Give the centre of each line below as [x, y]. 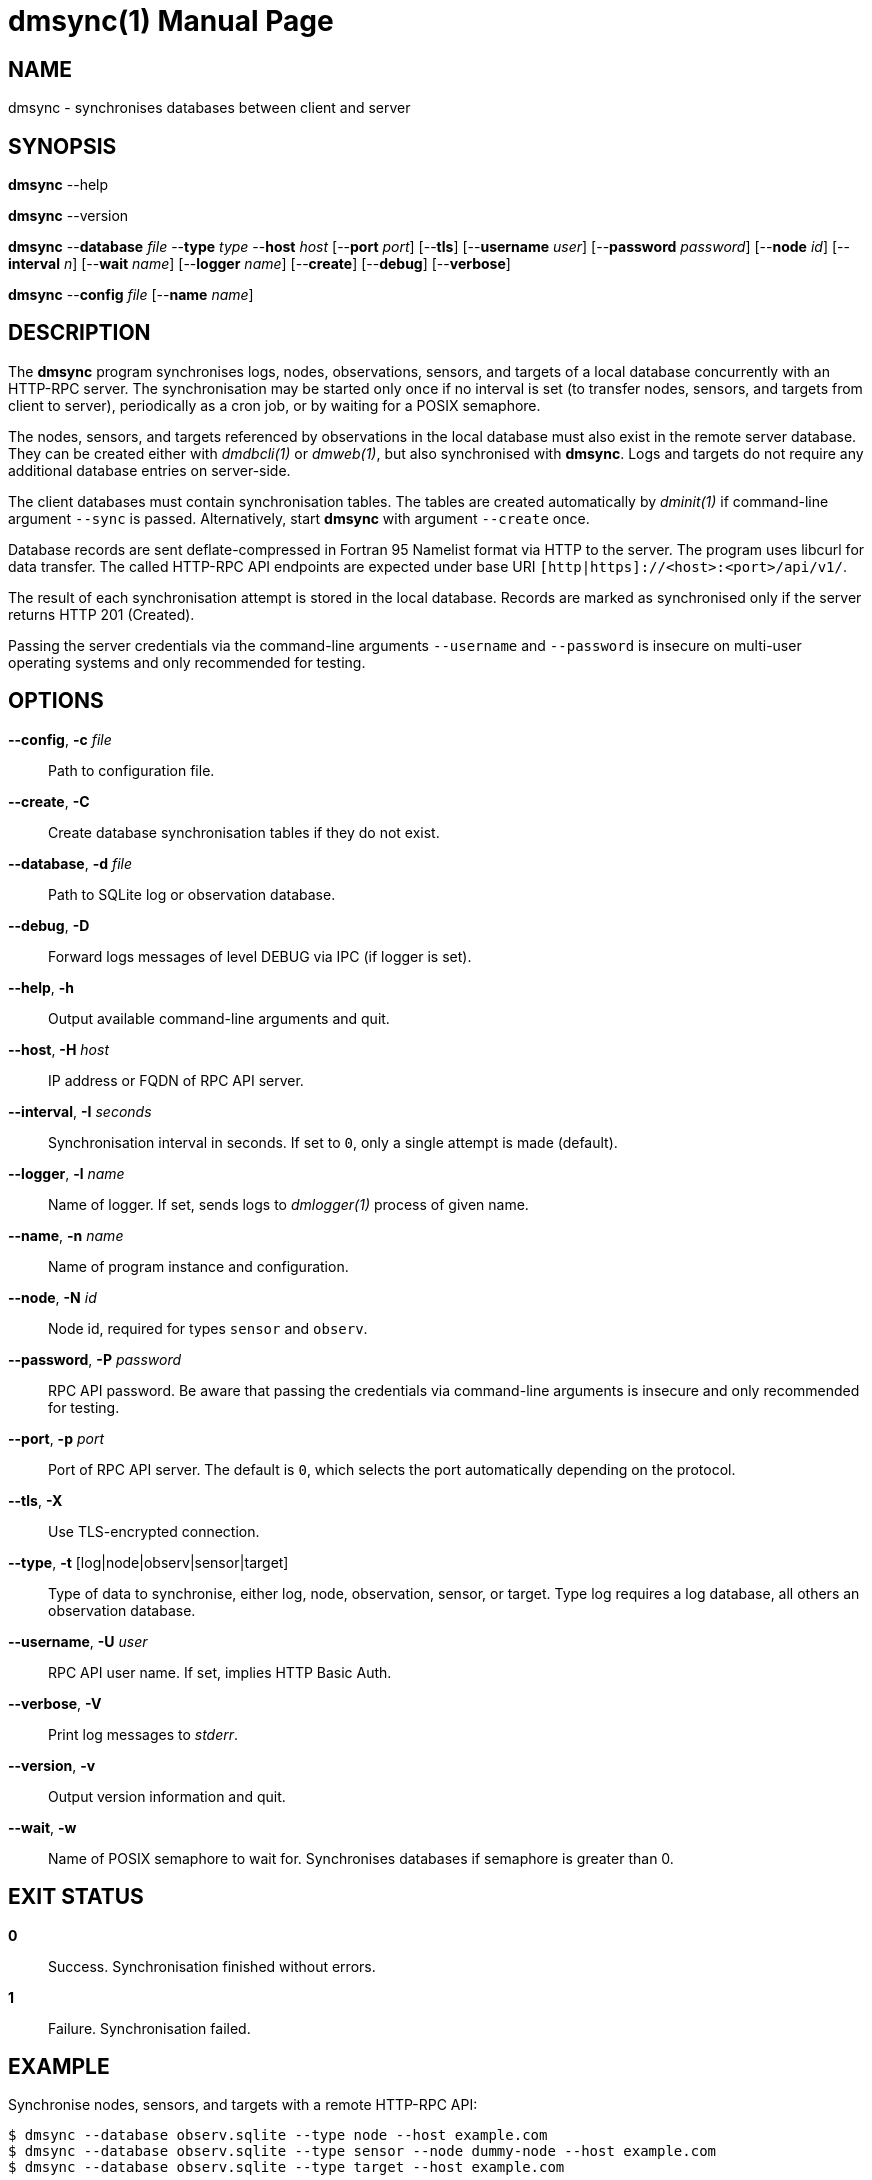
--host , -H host [58, 1049]
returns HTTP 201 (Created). [101, 614]
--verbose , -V [55, 1703]
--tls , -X [35, 1500]
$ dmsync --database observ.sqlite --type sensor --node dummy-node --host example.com [362, 2151]
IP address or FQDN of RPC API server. [176, 1080]
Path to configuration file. [131, 770]
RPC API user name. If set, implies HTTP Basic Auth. [220, 1672]
